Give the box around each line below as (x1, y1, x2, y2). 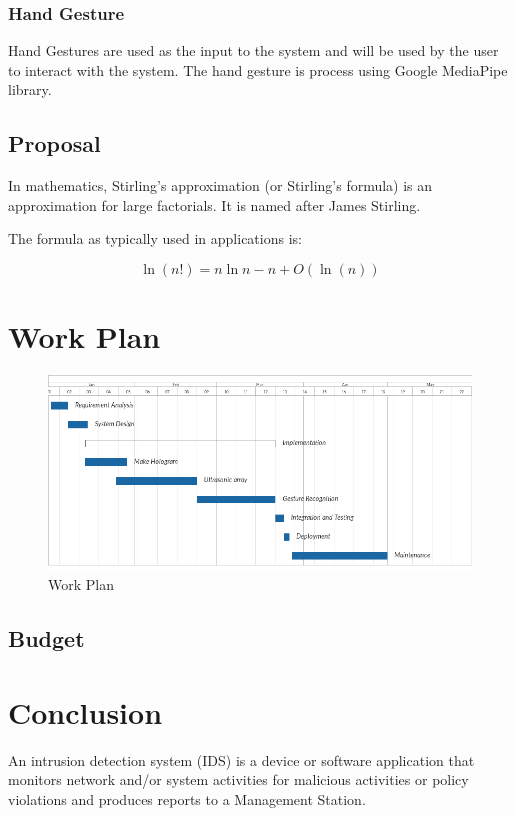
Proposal (8, 128, 101, 159)
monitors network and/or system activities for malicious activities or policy (8, 769, 469, 790)
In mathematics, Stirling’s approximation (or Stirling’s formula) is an (8, 175, 433, 196)
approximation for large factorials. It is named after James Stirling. (8, 194, 421, 215)
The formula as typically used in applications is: (8, 228, 302, 249)
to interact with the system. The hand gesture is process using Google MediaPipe (8, 59, 508, 80)
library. (8, 79, 52, 100)
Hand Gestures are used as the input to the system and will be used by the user (8, 40, 499, 61)
